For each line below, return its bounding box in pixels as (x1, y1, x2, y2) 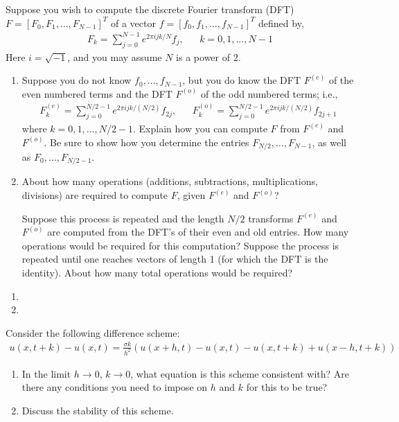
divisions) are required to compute (21, 188, 168, 202)
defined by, (258, 15, 304, 30)
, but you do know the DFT (182, 73, 301, 87)
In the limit (21, 366, 71, 380)
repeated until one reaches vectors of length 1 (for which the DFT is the (21, 252, 328, 266)
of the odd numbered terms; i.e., (200, 86, 338, 100)
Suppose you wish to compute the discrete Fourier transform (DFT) (6, 2, 294, 16)
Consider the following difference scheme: (6, 325, 180, 340)
